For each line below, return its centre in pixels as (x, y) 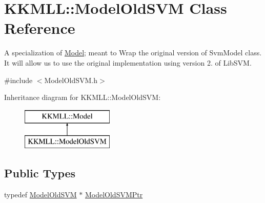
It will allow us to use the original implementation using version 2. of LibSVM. (128, 62)
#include (18, 80)
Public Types (40, 173)
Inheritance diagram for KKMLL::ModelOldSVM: (83, 97)
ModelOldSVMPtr (114, 195)
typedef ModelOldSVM (40, 195)
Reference (40, 28)
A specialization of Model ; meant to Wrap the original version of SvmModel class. (133, 53)
